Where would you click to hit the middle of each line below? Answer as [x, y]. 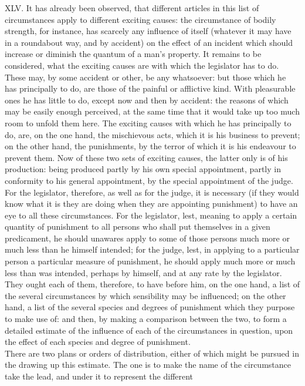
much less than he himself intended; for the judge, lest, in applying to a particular [152, 249]
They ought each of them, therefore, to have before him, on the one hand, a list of [152, 284]
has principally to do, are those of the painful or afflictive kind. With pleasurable [150, 88]
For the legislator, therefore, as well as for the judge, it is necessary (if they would [152, 192]
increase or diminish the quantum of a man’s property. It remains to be [133, 54]
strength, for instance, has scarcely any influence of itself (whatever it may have [148, 31]
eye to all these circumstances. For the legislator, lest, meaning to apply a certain [151, 215]
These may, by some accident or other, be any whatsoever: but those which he [145, 77]
